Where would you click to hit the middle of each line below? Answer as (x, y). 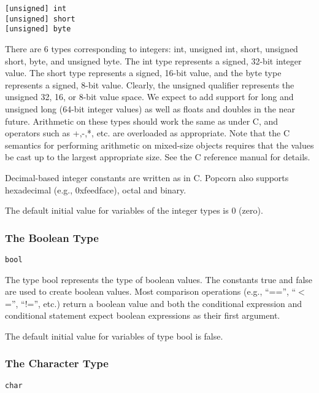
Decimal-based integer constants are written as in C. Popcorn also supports (147, 177)
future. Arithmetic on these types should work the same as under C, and (142, 121)
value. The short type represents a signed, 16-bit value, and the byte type (143, 73)
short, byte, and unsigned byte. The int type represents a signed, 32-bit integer (153, 60)
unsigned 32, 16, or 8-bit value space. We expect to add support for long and (149, 97)
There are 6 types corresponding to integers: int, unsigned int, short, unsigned (152, 48)
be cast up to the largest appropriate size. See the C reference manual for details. (158, 157)
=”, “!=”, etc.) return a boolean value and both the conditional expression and (154, 303)
